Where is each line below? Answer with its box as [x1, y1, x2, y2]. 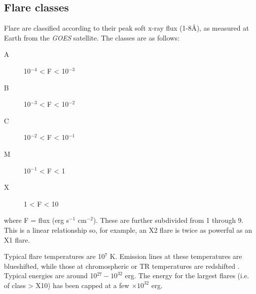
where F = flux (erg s [4, 215, 69, 225]
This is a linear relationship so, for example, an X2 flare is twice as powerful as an [4, 224, 253, 235]
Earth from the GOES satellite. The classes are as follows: [4, 32, 180, 42]
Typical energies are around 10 [4, 270, 97, 281]
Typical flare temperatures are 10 [4, 251, 105, 261]
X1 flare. [4, 234, 30, 245]
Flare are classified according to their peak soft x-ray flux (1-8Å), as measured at [4, 23, 249, 33]
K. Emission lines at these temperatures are [110, 251, 242, 261]
